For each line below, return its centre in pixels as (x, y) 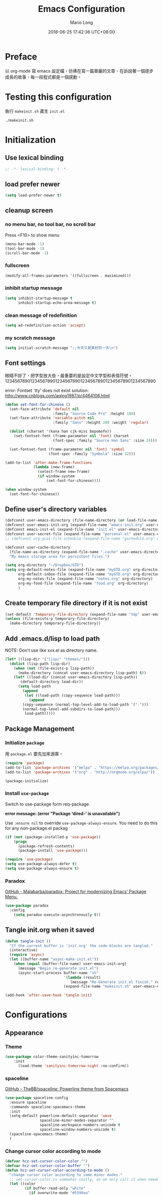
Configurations (36, 1015)
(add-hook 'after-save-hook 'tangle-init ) (49, 995)
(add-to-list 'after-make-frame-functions (49, 463)
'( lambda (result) (82, 977)
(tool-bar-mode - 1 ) (25, 249)
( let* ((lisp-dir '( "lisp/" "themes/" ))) (48, 659)
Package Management (40, 729)
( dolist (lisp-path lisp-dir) (40, 664)
